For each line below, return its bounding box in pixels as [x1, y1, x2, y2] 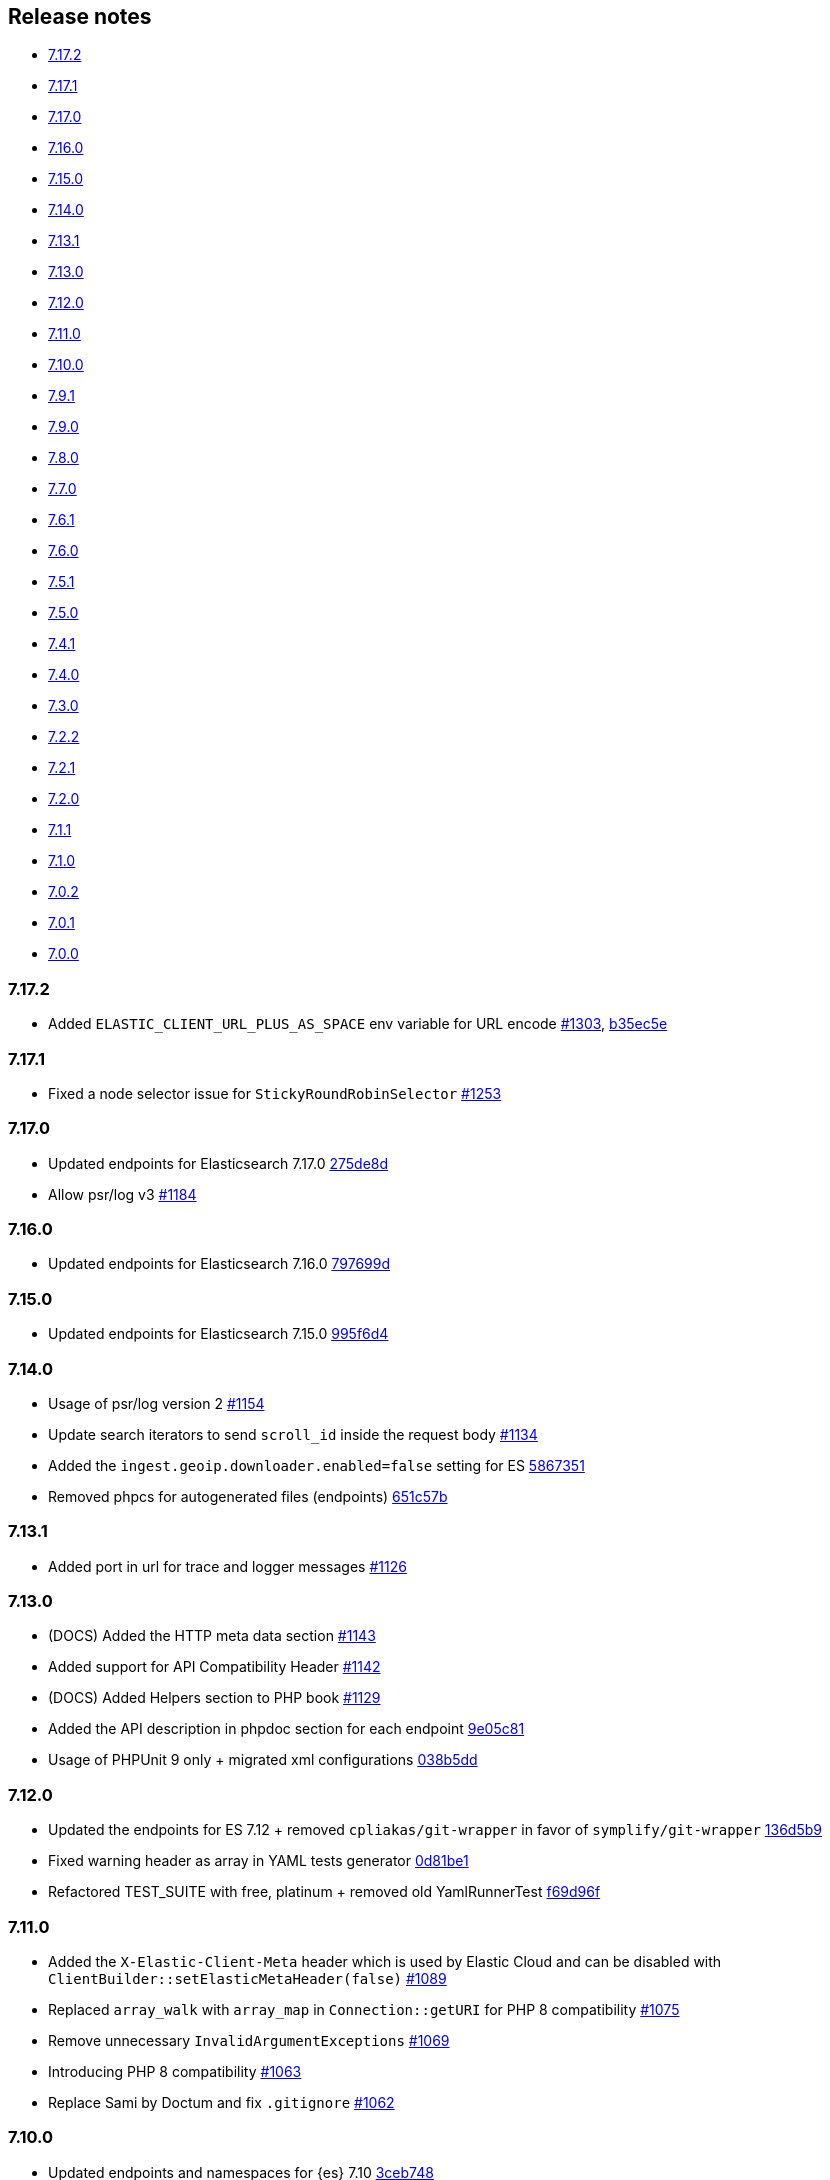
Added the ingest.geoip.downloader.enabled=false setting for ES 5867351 [48, 1456, 585, 1474]
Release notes [8, 4, 152, 29]
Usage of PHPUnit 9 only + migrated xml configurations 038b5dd [48, 1751, 478, 1769]
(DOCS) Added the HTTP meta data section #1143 [48, 1627, 376, 1645]
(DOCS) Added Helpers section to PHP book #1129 [48, 1689, 381, 1707]
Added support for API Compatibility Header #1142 [48, 1658, 381, 1676]
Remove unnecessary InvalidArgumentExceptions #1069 [48, 2031, 450, 2049]
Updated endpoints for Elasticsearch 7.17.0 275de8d [48, 1154, 389, 1172]
